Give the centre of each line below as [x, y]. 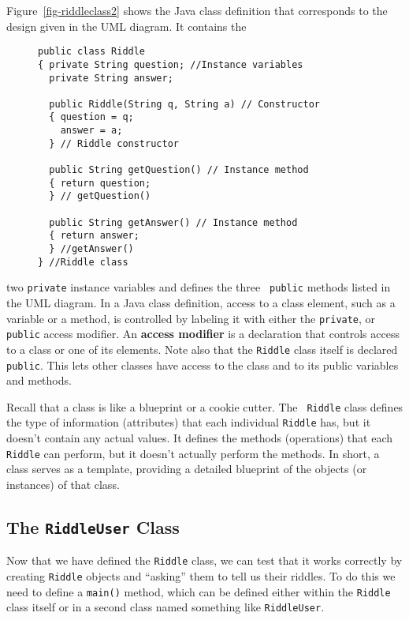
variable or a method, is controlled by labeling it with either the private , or [191, 318]
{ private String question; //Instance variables [171, 64]
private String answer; [111, 78]
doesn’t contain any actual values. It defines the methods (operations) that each [200, 438]
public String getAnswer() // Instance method [173, 222]
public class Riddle [92, 52]
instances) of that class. [63, 484]
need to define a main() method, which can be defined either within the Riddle [199, 591]
